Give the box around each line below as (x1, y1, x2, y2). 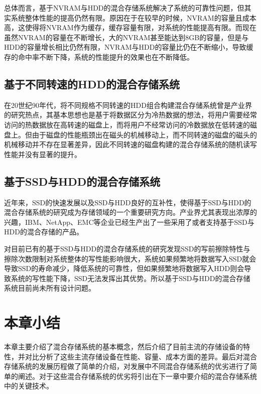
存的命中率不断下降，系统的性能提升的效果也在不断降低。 (4, 51, 194, 62)
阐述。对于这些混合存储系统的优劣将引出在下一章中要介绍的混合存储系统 (18, 370, 257, 381)
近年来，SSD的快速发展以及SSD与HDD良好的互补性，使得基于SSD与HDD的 (4, 197, 251, 207)
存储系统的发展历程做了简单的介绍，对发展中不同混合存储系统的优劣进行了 (4, 361, 250, 371)
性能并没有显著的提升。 (4, 149, 81, 159)
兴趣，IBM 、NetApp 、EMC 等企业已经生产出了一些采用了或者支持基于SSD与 (4, 216, 254, 227)
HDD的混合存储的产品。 (4, 226, 83, 237)
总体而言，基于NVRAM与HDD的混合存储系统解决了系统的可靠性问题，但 (4, 3, 244, 13)
